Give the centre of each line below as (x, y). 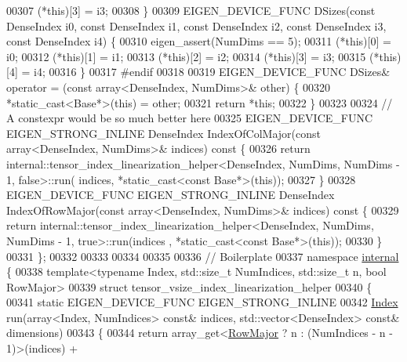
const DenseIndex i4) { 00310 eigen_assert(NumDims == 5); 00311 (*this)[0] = (199, 41)
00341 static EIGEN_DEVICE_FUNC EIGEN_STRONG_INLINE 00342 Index (202, 302)
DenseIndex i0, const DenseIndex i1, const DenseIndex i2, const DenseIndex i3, (196, 25)
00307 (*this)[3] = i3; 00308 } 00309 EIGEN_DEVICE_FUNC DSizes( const (191, 10)
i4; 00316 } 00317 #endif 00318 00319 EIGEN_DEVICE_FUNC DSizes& (212, 72)
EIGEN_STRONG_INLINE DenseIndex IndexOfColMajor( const (164, 133)
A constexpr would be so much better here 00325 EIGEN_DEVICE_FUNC (190, 118)
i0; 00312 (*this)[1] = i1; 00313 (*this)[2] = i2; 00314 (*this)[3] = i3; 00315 (186, 56)
